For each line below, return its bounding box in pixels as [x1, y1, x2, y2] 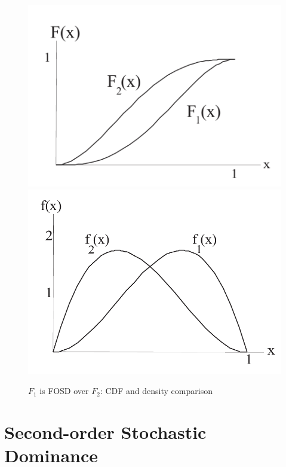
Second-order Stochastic [4, 420, 207, 444]
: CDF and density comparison [100, 384, 213, 397]
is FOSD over [39, 384, 89, 397]
